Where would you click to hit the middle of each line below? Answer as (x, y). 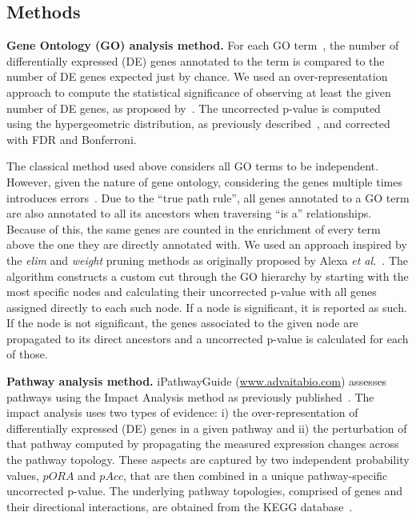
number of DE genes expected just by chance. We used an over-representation (197, 76)
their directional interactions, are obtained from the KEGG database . (180, 506)
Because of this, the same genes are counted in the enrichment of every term (194, 228)
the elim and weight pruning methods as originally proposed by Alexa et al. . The (207, 260)
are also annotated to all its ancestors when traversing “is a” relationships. (189, 213)
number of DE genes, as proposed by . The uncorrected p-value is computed (194, 108)
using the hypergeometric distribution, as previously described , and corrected (198, 124)
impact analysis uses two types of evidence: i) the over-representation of (182, 412)
